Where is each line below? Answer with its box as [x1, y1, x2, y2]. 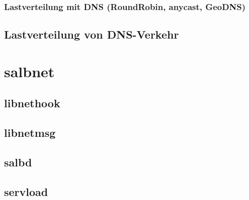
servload [4, 183, 48, 199]
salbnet [4, 61, 55, 81]
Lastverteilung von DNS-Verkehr [4, 27, 179, 42]
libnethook [4, 95, 60, 111]
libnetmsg [4, 125, 56, 140]
